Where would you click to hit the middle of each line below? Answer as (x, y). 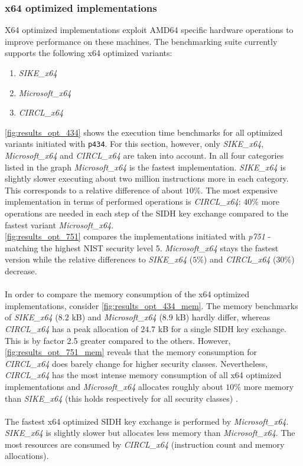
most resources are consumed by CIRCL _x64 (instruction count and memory (145, 444)
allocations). (27, 456)
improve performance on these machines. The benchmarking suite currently (141, 41)
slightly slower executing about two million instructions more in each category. (147, 178)
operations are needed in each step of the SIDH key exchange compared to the (146, 213)
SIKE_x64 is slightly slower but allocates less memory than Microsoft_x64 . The (150, 433)
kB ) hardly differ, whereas (223, 317)
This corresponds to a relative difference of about (94, 190)
